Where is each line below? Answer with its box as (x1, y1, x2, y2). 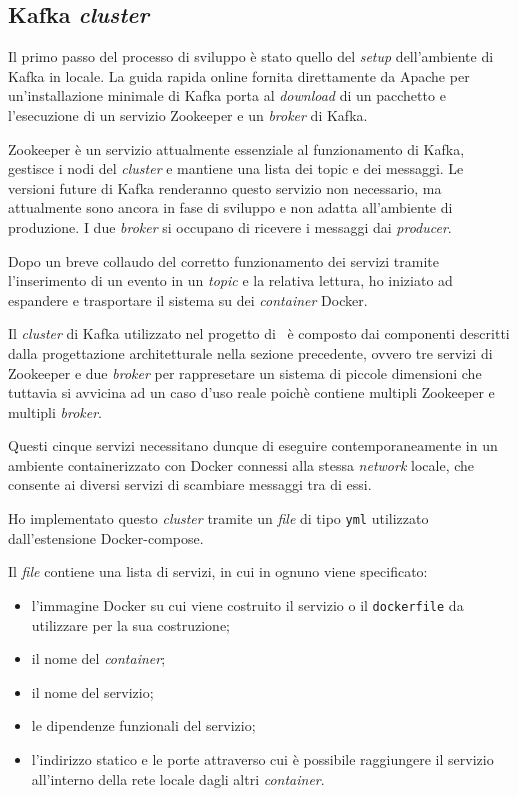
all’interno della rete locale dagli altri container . (31, 768, 325, 789)
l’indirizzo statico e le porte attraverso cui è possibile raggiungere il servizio (31, 748, 494, 769)
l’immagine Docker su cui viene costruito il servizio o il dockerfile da (31, 594, 464, 615)
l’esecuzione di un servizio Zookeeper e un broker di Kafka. (8, 104, 368, 125)
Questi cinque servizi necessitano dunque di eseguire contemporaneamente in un (8, 435, 498, 456)
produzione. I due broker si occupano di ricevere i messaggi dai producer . (8, 216, 452, 237)
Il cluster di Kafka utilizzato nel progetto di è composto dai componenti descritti (8, 323, 510, 344)
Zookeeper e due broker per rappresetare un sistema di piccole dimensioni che (8, 362, 482, 383)
